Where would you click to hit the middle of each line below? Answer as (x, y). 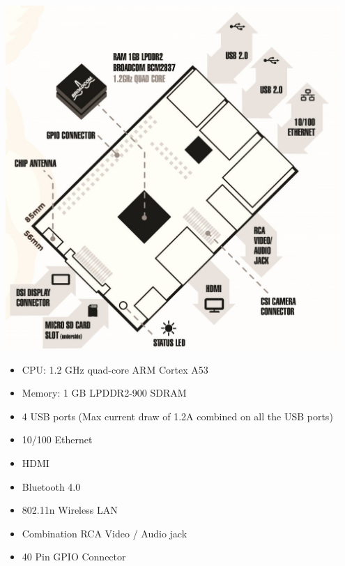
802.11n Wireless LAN (70, 510)
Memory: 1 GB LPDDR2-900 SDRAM (104, 393)
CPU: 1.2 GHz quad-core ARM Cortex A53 (115, 369)
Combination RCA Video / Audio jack (105, 533)
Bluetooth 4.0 (51, 486)
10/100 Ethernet (57, 439)
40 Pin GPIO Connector (74, 557)
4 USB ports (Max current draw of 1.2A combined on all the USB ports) (177, 416)
